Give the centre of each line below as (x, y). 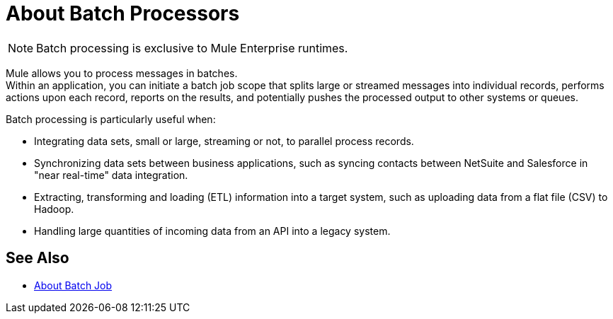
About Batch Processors (123, 13)
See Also (38, 258)
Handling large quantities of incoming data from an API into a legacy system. (212, 231)
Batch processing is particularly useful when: (111, 119)
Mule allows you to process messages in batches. (122, 73)
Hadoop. (54, 209)
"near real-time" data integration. (111, 175)
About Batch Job (73, 285)
